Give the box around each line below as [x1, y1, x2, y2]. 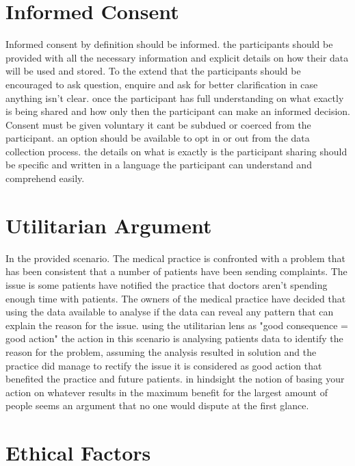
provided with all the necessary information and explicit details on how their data [5, 50, 349, 64]
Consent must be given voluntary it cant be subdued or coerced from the [5, 117, 311, 131]
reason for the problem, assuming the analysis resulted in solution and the [5, 344, 317, 359]
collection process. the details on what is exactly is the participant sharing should [5, 144, 347, 158]
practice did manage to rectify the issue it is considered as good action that [5, 358, 322, 372]
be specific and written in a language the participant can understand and [5, 157, 312, 172]
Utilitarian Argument [5, 211, 212, 239]
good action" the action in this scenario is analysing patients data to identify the [5, 331, 343, 346]
